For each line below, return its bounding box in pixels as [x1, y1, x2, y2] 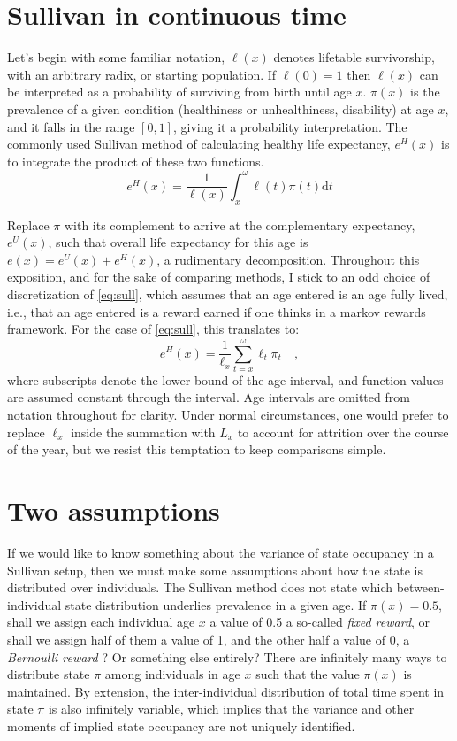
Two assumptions [7, 492, 220, 529]
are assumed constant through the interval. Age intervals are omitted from [7, 388, 410, 406]
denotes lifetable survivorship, [273, 48, 435, 66]
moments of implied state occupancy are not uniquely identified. [7, 716, 355, 735]
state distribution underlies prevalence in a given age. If [65, 595, 367, 614]
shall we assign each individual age [7, 613, 195, 631]
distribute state [7, 665, 90, 683]
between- [396, 578, 445, 597]
